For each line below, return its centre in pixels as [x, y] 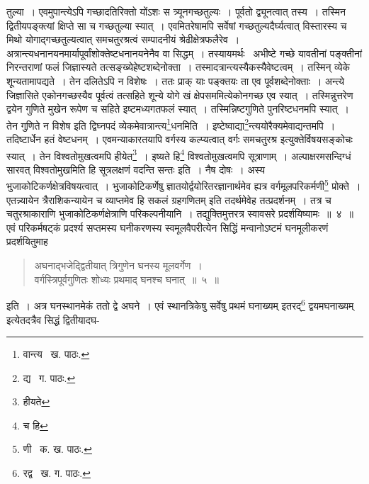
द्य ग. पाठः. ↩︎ [49, 377]
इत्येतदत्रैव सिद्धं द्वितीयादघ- [53, 319]
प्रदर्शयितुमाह [27, 241]
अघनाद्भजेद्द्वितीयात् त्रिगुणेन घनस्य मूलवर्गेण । [118, 265]
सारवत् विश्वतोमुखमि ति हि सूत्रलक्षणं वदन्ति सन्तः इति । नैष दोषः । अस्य [136, 169]
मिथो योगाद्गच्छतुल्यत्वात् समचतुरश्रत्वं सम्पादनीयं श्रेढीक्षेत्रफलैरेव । [123, 39]
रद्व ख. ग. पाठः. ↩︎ [57, 473]
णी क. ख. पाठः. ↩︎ [57, 449]
